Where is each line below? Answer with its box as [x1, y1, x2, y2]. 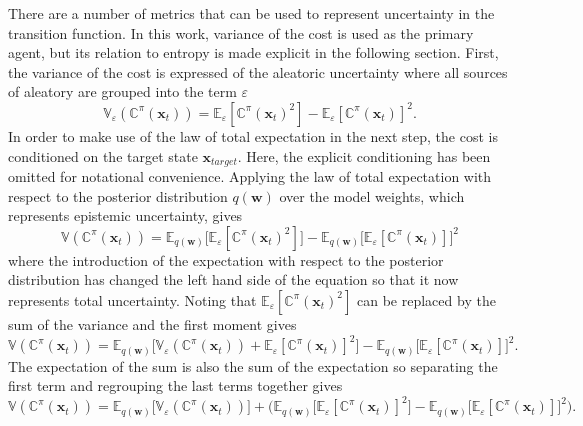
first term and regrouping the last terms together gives [8, 375, 343, 396]
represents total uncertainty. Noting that [8, 289, 257, 310]
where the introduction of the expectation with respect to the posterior [8, 249, 444, 270]
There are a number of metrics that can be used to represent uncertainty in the [8, 3, 495, 23]
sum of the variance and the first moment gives [8, 313, 297, 334]
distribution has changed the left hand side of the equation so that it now [8, 269, 459, 290]
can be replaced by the [357, 289, 496, 310]
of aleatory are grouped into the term [8, 81, 237, 102]
